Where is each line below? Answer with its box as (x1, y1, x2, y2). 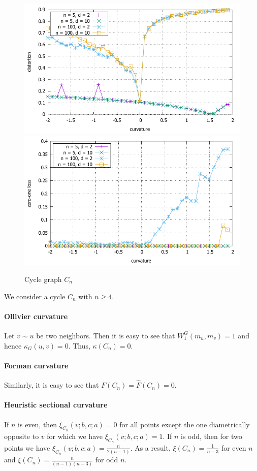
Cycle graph (24, 273, 62, 284)
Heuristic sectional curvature (4, 399, 108, 410)
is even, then (18, 419, 57, 429)
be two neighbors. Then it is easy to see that (36, 330, 175, 340)
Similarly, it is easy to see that (4, 380, 99, 390)
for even (221, 442, 246, 453)
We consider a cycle (4, 291, 66, 301)
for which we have (47, 430, 103, 441)
